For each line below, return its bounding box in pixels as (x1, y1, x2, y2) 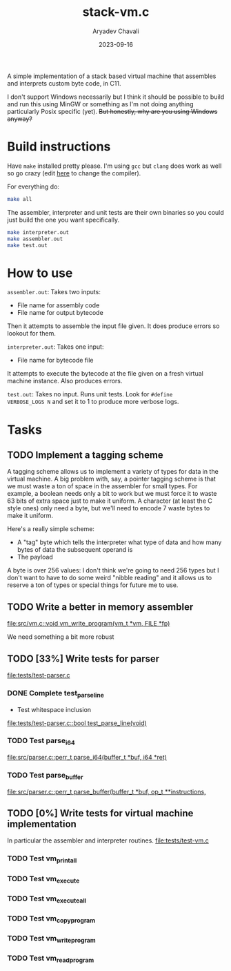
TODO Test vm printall (7, 854, 77, 865)
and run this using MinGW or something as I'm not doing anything (7, 99, 194, 108)
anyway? (7, 115, 32, 123)
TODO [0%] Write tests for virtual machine (7, 807, 194, 819)
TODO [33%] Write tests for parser (7, 653, 160, 664)
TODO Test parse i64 (7, 736, 76, 747)
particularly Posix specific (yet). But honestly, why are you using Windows (7, 107, 218, 115)
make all (7, 195, 32, 202)
